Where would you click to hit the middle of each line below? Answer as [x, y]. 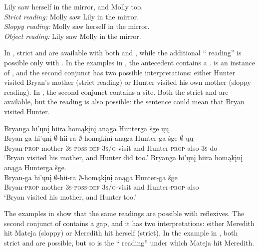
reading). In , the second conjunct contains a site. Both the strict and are [116, 92]
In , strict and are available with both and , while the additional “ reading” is [123, 53]
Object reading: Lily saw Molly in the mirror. [73, 36]
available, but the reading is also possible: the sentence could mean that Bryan [124, 102]
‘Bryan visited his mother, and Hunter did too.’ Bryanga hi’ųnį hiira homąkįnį [124, 157]
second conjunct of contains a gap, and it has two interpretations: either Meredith [129, 223]
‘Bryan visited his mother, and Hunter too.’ [70, 196]
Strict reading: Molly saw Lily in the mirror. [72, 16]
